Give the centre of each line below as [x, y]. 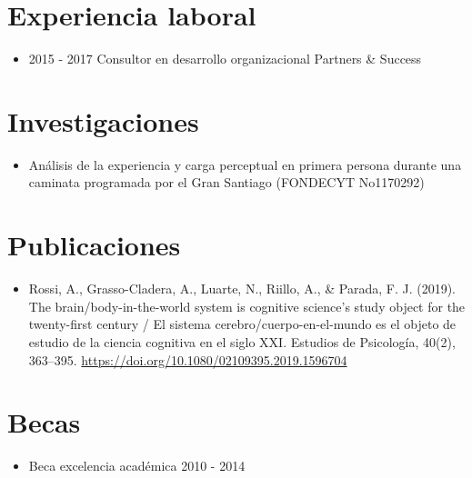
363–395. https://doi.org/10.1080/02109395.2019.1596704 [188, 359]
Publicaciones [94, 245]
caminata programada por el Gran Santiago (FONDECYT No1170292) [226, 182]
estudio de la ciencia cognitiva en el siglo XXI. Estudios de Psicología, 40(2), [242, 341]
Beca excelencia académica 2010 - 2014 [137, 466]
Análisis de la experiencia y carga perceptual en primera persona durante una [245, 164]
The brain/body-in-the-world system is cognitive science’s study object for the [247, 306]
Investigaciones [103, 120]
